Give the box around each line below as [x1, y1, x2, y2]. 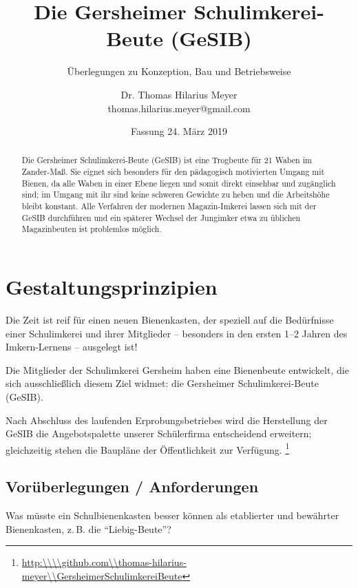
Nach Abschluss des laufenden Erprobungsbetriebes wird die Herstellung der [6, 412, 328, 427]
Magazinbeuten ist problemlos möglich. [21, 223, 162, 235]
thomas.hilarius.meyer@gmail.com [107, 101, 251, 115]
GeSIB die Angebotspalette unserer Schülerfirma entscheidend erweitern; [6, 426, 312, 441]
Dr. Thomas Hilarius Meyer [120, 87, 238, 101]
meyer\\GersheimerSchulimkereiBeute [21, 569, 182, 582]
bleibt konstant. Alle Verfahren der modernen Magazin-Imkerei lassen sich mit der [21, 200, 317, 212]
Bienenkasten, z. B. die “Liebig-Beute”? [6, 521, 171, 536]
